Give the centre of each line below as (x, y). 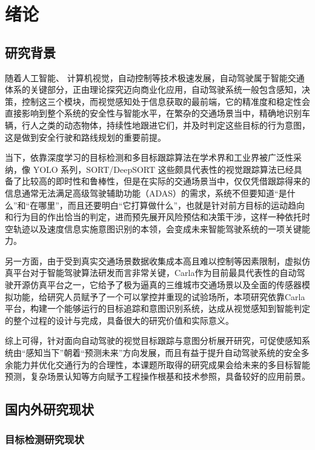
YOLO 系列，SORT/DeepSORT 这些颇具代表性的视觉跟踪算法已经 (163, 169)
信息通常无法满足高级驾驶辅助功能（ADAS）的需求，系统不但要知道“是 (146, 193)
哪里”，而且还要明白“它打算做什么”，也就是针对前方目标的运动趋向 (172, 205)
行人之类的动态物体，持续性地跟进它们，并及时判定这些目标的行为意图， (166, 125)
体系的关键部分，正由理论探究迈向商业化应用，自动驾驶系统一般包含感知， (153, 89)
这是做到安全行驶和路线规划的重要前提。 (85, 137)
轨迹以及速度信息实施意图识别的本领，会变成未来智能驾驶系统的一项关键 (157, 228)
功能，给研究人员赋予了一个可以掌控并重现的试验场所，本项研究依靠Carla (159, 296)
